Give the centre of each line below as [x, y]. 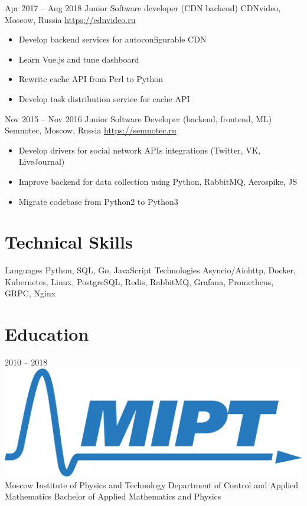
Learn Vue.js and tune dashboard [79, 59]
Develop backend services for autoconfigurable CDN [112, 39]
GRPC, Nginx [30, 293]
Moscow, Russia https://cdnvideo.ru [70, 19]
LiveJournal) [42, 161]
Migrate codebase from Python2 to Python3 [98, 201]
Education [47, 334]
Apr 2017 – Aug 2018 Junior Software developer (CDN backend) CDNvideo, [143, 8]
